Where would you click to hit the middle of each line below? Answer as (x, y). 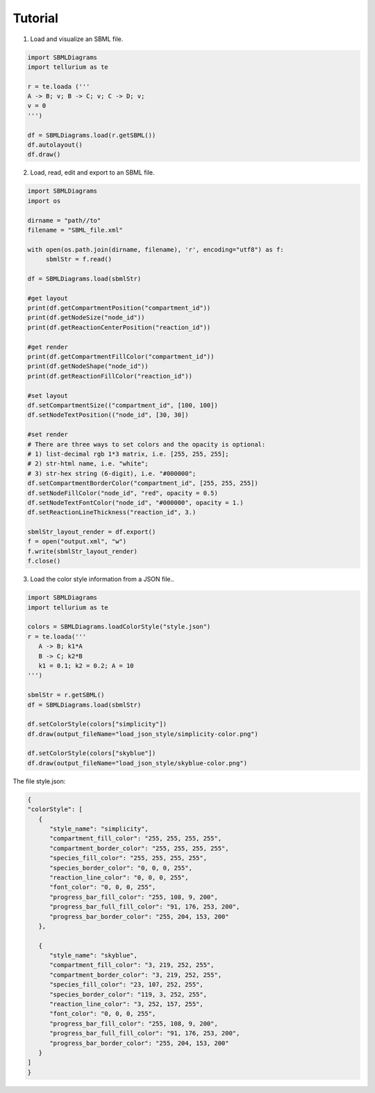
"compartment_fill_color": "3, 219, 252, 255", (132, 965)
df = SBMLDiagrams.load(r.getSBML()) (92, 135)
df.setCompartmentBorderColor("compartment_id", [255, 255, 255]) (143, 483)
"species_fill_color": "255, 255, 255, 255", (128, 858)
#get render (48, 347)
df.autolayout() (55, 145)
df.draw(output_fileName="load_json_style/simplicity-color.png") (143, 734)
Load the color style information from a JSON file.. (102, 579)
